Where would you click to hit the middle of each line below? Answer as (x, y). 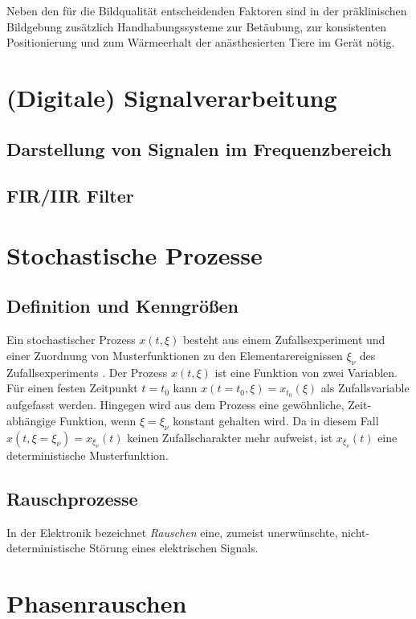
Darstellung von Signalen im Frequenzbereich (199, 148)
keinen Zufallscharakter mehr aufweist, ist (230, 437)
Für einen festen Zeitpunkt (72, 388)
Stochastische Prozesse (135, 254)
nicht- (356, 532)
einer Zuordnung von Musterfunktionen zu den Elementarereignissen (175, 355)
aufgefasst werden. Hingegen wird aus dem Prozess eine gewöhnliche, (175, 405)
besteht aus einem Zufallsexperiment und (284, 340)
